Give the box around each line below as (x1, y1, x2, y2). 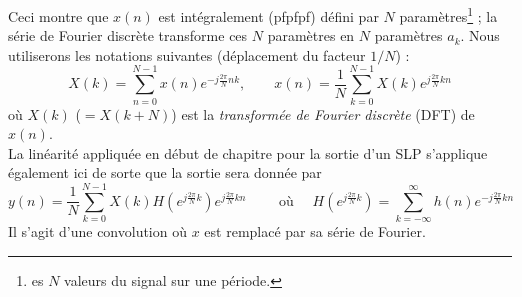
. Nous (460, 25, 500, 46)
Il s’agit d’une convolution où (8, 221, 187, 242)
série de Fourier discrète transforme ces (8, 25, 248, 46)
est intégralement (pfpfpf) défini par (158, 5, 379, 26)
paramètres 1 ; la (399, 3, 498, 26)
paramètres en (267, 25, 355, 46)
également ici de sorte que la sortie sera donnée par (8, 162, 322, 183)
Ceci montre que (8, 5, 109, 26)
